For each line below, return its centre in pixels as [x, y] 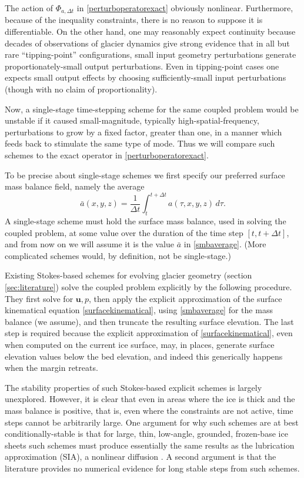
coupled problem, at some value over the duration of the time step [124, 232]
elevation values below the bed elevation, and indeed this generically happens [144, 356]
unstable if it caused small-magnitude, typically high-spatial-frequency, [132, 120]
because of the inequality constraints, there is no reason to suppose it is [134, 20]
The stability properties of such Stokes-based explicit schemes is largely [133, 387]
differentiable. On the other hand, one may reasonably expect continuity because [150, 31]
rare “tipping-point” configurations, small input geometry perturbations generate [151, 54]
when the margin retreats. [51, 368]
